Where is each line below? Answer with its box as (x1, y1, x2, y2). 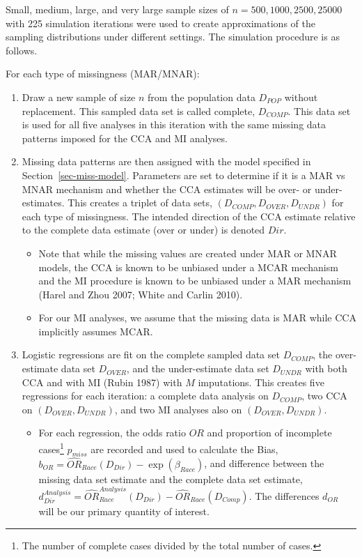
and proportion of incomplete (207, 425, 332, 440)
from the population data (148, 89, 255, 104)
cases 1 (38, 440, 64, 456)
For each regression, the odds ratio (38, 425, 186, 440)
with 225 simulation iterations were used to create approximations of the (6, 15, 315, 30)
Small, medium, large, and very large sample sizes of (6, 2, 229, 16)
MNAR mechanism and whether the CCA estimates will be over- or (22, 181, 312, 196)
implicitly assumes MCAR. (38, 323, 153, 338)
